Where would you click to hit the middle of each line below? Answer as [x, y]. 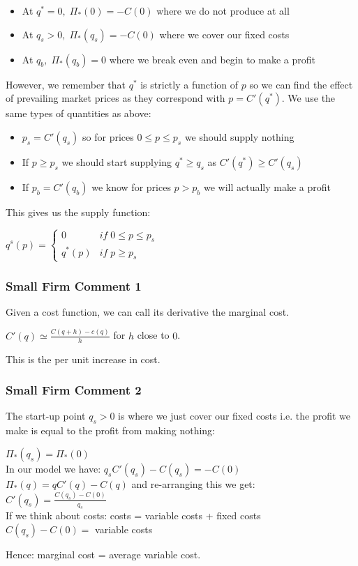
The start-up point [46, 416]
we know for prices [131, 186]
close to [153, 335]
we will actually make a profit [267, 186]
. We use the [308, 98]
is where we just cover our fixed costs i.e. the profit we [234, 416]
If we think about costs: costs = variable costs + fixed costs [133, 515]
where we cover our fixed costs [224, 34]
